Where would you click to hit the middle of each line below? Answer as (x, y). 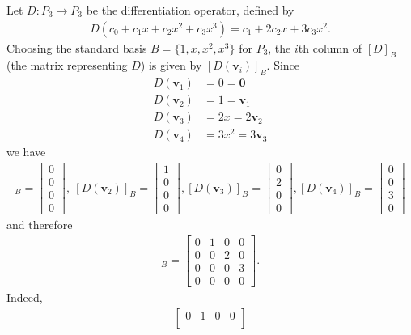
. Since (283, 65)
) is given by (171, 65)
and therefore (40, 225)
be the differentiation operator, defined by (190, 10)
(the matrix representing (67, 65)
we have (26, 152)
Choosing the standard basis (77, 47)
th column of (330, 47)
